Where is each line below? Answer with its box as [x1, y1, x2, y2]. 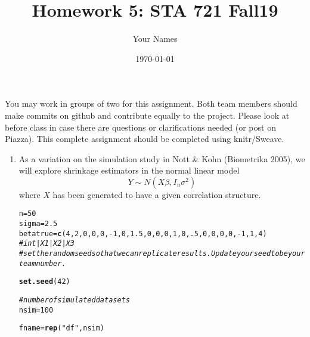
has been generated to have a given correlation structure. [52, 188, 261, 200]
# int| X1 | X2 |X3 [18, 239, 75, 248]
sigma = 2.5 [18, 219, 58, 228]
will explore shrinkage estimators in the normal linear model [18, 164, 240, 177]
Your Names [132, 32, 178, 45]
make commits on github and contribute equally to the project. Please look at [5, 109, 290, 121]
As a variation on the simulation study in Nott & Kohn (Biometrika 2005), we [18, 152, 305, 165]
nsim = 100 [18, 305, 54, 314]
